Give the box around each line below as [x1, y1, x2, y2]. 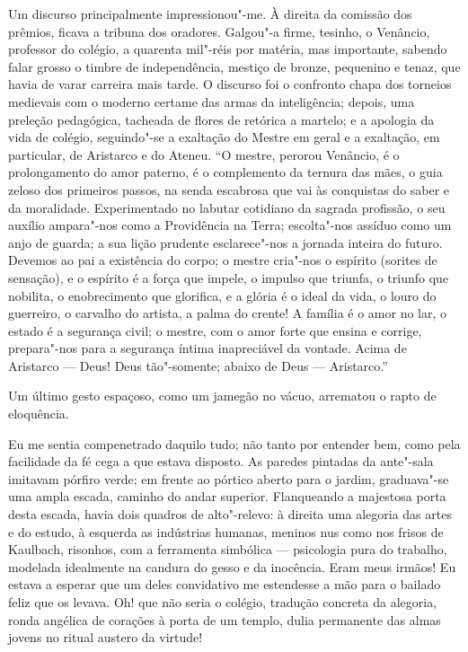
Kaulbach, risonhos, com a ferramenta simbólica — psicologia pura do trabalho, [8, 540, 447, 559]
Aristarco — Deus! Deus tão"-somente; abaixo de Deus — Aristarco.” [8, 356, 388, 374]
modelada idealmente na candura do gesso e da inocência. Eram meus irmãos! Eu [8, 557, 456, 576]
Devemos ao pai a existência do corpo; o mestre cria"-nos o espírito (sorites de [8, 251, 437, 269]
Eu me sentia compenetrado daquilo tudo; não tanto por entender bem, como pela [8, 434, 461, 453]
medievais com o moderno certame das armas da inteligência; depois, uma [8, 92, 415, 110]
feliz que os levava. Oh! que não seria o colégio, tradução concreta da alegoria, [8, 593, 437, 611]
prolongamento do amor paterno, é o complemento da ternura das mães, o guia [8, 163, 443, 181]
